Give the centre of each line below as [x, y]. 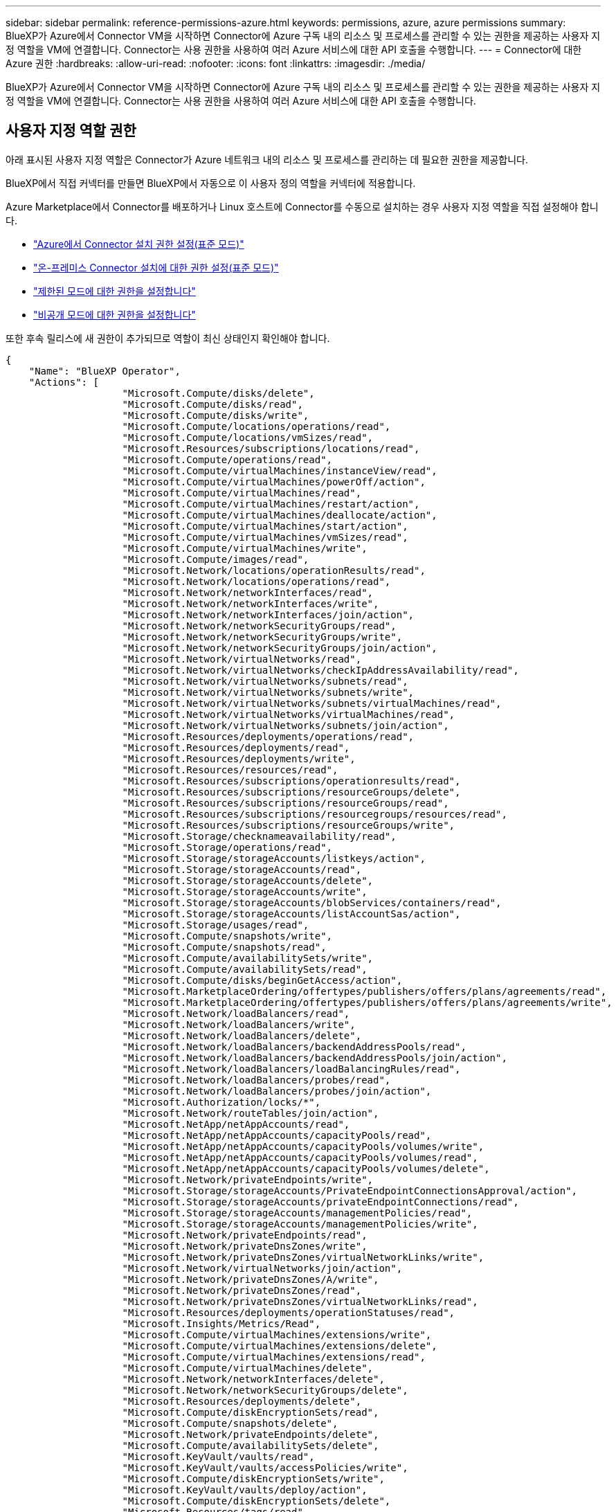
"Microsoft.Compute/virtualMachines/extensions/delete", [280, 1345]
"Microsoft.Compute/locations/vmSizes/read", [248, 437]
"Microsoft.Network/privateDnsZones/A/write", [251, 1279]
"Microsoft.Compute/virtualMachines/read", [242, 493]
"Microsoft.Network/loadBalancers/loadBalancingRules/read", [291, 1069]
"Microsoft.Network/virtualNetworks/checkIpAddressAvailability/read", [320, 670]
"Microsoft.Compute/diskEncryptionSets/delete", [256, 1501]
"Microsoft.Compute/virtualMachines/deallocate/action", [280, 515]
